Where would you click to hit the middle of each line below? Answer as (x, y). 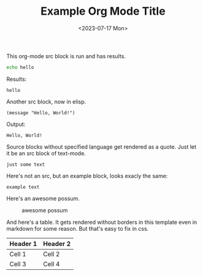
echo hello (20, 67)
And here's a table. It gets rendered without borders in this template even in (102, 222)
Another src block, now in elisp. (46, 102)
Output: (16, 124)
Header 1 (23, 244)
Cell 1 (18, 254)
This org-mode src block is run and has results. (66, 56)
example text (23, 187)
